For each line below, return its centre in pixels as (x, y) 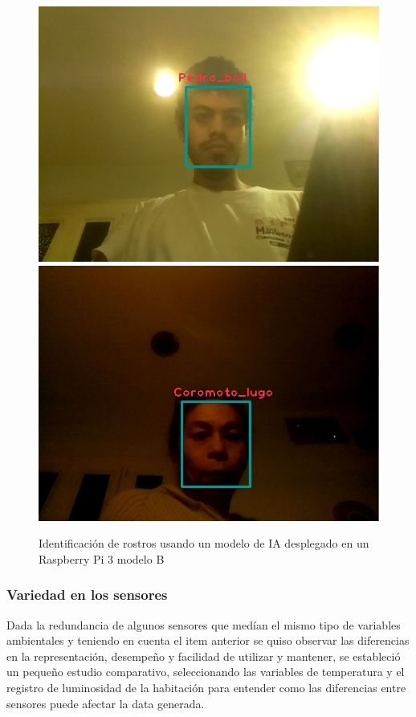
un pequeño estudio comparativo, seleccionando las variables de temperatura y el (206, 672)
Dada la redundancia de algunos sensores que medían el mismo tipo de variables (204, 624)
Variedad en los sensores (87, 595)
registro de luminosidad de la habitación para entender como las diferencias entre (206, 687)
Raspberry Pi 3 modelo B (102, 558)
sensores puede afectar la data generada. (106, 703)
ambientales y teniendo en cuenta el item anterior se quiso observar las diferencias (208, 640)
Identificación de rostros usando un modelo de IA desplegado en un (204, 543)
